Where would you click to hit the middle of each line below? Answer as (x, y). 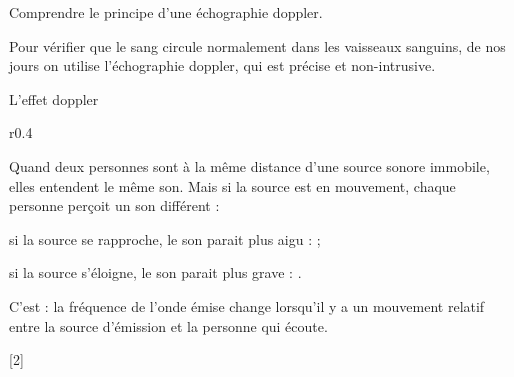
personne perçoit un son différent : (114, 205)
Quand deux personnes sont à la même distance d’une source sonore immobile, (249, 165)
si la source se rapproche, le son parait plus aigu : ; (165, 238)
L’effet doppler (54, 98)
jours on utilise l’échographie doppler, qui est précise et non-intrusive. (222, 65)
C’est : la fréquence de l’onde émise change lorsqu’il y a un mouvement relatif (247, 305)
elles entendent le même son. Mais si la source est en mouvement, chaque (232, 185)
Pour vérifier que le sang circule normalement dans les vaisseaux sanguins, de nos (257, 45)
